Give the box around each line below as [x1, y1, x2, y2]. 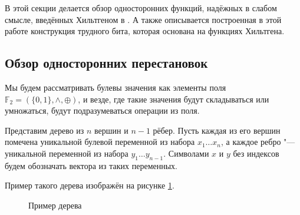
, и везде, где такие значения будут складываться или [78, 92, 269, 105]
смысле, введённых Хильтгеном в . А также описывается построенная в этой [5, 13, 282, 25]
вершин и [94, 124, 128, 136]
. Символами [163, 147, 209, 159]
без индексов [233, 147, 279, 159]
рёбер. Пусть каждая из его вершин [153, 124, 281, 136]
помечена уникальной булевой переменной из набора [5, 135, 195, 148]
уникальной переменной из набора [5, 147, 128, 159]
